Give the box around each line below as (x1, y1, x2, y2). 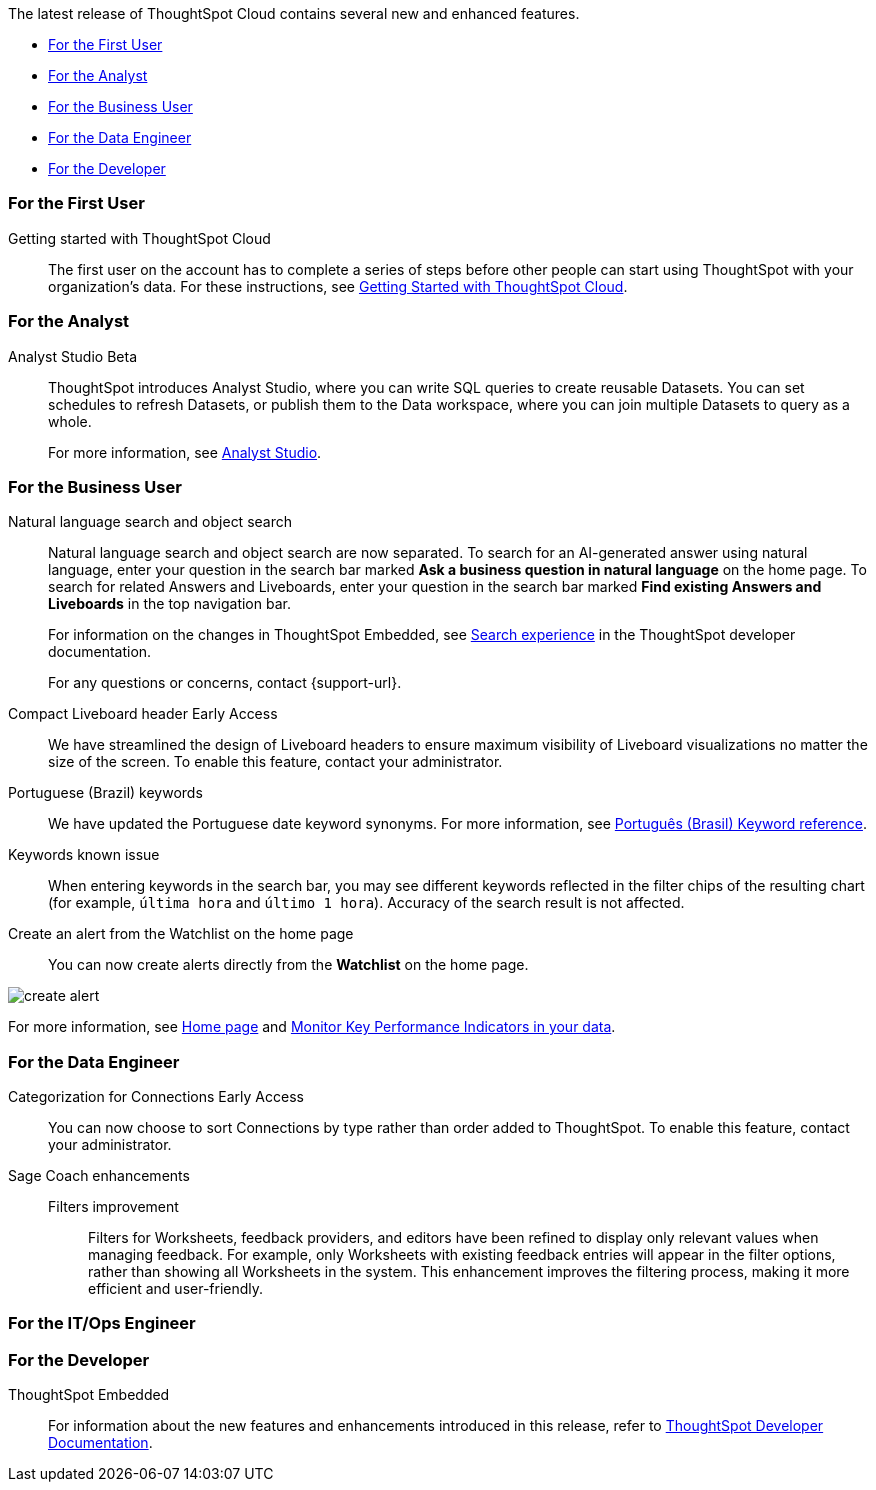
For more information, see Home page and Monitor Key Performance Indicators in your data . (8, 1018, 616, 1036)
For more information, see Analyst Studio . (48, 443, 322, 461)
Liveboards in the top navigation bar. (48, 595, 291, 613)
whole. (48, 412, 92, 430)
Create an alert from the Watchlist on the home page (8, 925, 354, 943)
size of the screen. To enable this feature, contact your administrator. (48, 753, 503, 771)
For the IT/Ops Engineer (8, 1313, 196, 1334)
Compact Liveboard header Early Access (8, 705, 278, 723)
